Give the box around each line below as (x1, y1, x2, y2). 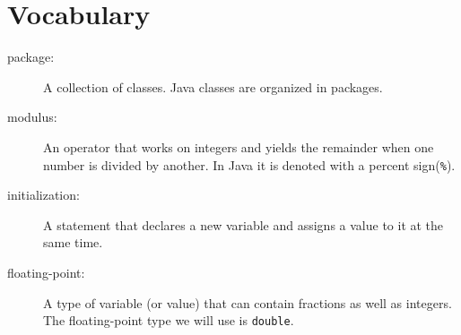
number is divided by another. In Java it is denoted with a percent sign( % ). (43, 155, 456, 174)
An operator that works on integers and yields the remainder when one (43, 137, 434, 156)
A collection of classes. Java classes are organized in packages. (43, 77, 383, 96)
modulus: (7, 107, 57, 126)
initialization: (7, 185, 80, 204)
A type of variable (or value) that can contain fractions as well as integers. (43, 293, 452, 312)
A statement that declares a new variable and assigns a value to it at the (43, 215, 444, 234)
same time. (43, 233, 103, 252)
